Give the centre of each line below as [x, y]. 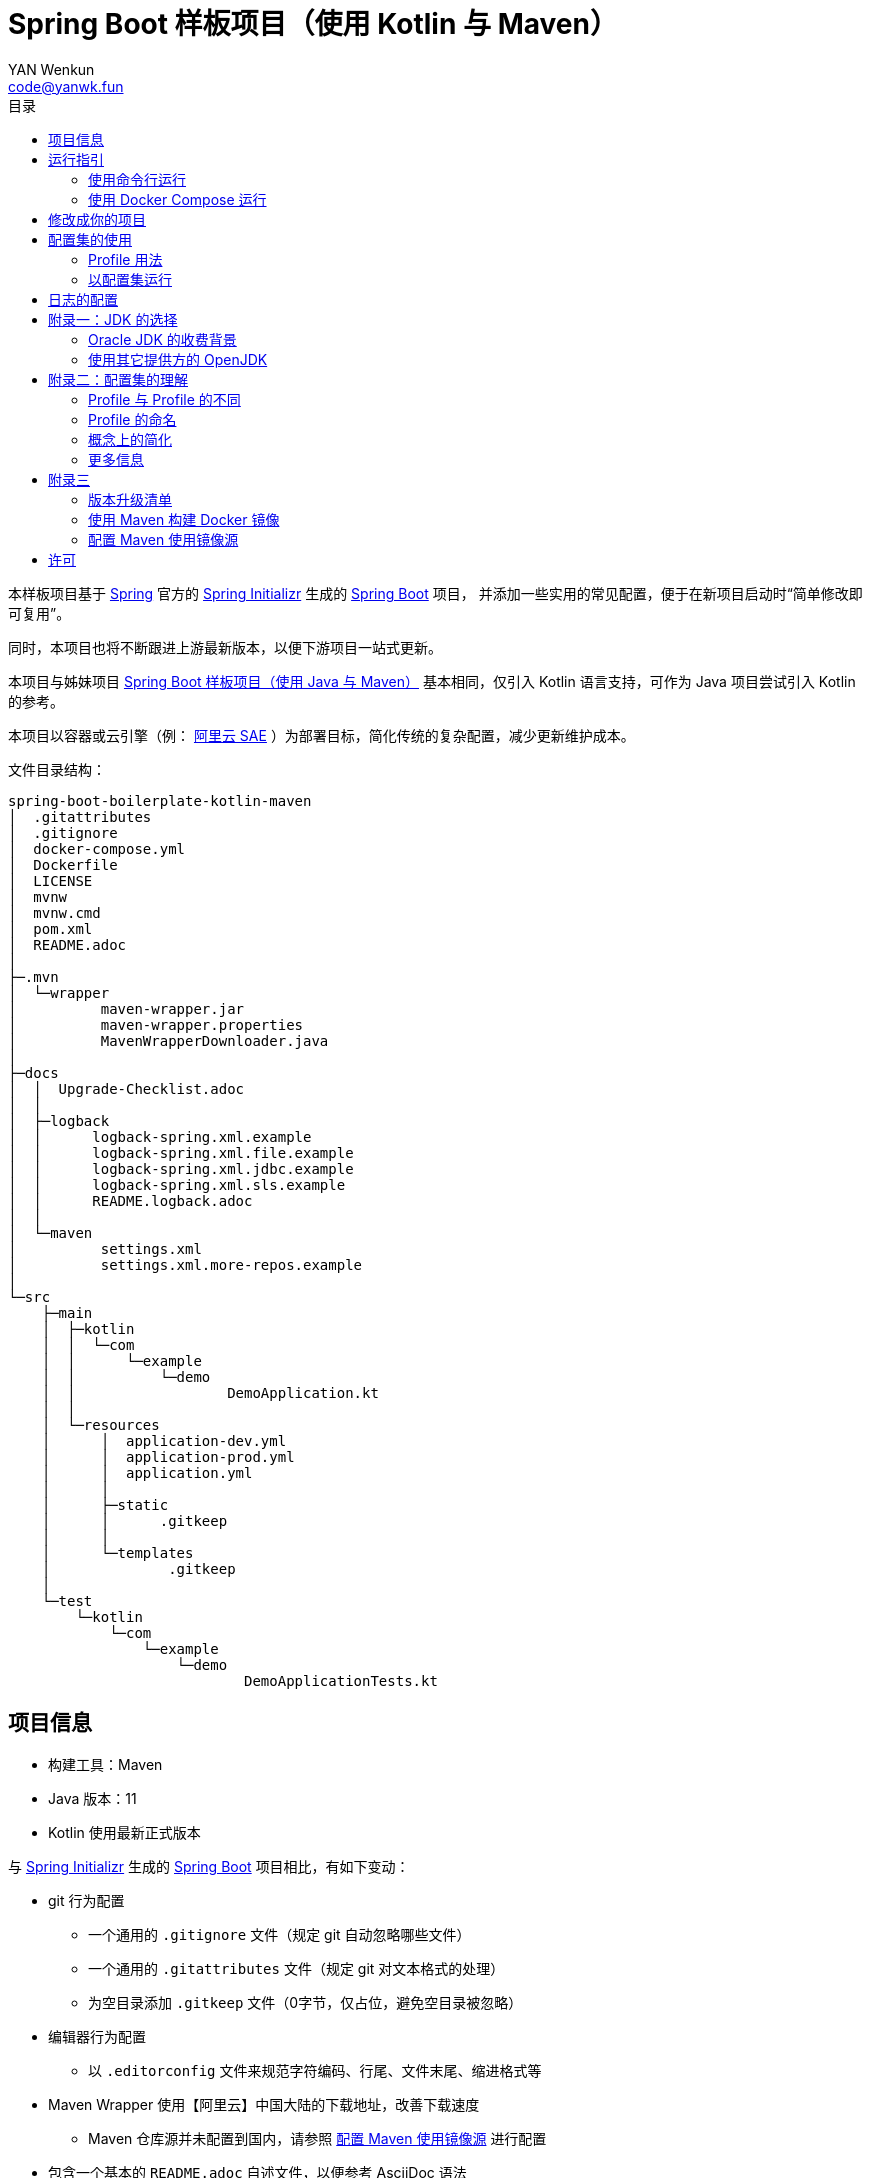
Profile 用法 [125, 259]
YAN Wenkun [51, 69]
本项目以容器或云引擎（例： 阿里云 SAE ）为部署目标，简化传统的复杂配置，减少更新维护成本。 [321, 735]
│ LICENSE [50, 880]
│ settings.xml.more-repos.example [185, 1264]
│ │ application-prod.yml [168, 1456]
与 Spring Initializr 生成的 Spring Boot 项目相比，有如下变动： [209, 1866]
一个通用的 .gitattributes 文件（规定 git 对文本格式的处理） [296, 1968]
